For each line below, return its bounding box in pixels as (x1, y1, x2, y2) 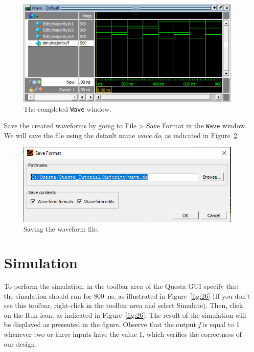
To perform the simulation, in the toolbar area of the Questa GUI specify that (4, 281, 239, 291)
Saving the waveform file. (23, 224, 99, 234)
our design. (4, 338, 37, 349)
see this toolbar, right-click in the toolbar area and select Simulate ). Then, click (4, 300, 243, 310)
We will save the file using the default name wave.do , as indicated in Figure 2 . (4, 130, 239, 140)
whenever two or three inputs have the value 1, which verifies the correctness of (4, 329, 242, 339)
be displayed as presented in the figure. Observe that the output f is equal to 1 (4, 319, 240, 329)
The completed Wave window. (23, 104, 112, 114)
